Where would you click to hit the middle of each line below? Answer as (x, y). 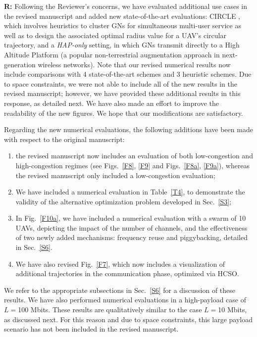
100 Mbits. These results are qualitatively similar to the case (110, 310)
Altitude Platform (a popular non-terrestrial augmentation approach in (112, 54)
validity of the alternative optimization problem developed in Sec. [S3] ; (124, 201)
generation (20, 64)
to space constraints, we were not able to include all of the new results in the (121, 83)
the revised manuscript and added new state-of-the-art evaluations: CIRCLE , (122, 16)
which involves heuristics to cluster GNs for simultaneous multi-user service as (123, 25)
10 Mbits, (232, 310)
